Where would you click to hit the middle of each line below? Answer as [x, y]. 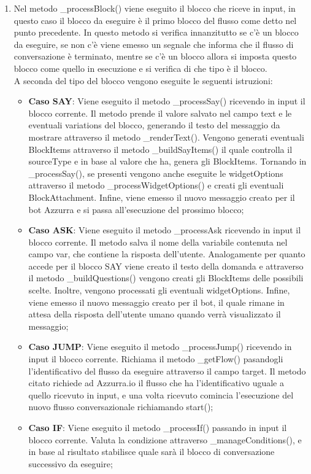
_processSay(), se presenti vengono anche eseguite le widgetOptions [156, 173]
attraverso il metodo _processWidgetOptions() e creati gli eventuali [156, 185]
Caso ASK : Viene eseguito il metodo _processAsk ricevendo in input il [165, 230]
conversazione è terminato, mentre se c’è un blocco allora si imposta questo [155, 56]
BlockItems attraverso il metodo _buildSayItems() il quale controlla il [160, 149]
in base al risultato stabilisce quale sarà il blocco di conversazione [152, 452]
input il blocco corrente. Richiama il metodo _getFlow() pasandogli [156, 359]
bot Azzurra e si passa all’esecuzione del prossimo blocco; [136, 209]
